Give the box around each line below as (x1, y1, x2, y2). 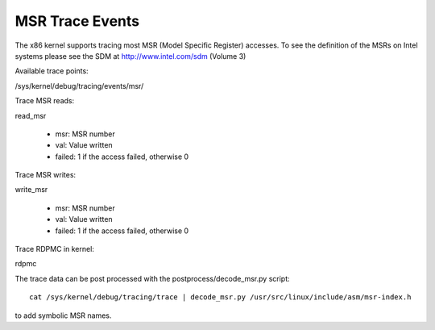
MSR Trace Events (14, 12, 140, 30)
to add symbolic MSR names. (14, 311, 112, 320)
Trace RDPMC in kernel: (14, 244, 94, 254)
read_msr (14, 111, 47, 120)
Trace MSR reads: (14, 96, 75, 106)
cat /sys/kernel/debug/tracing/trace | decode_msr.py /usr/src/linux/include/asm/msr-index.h (29, 293, 412, 302)
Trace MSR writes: (14, 170, 77, 180)
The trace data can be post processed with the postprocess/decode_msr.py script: (14, 274, 290, 283)
